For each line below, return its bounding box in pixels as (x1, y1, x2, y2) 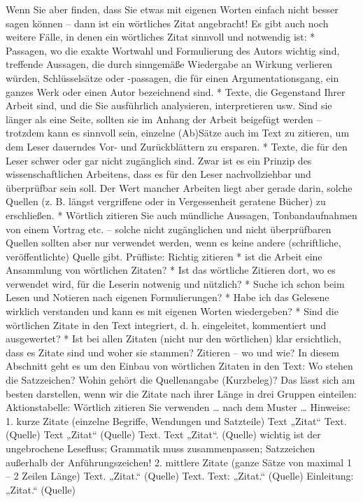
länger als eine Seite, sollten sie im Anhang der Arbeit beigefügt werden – (6, 111, 322, 126)
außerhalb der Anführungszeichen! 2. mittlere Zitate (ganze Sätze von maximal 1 (6, 454, 352, 469)
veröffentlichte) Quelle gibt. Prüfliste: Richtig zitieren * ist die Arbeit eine (6, 249, 322, 263)
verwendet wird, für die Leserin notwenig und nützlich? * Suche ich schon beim (6, 276, 345, 291)
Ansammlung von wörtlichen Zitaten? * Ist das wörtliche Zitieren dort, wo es (6, 263, 336, 277)
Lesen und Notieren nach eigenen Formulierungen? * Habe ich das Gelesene (6, 290, 329, 305)
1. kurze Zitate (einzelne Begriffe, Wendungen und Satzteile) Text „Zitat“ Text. (6, 413, 347, 428)
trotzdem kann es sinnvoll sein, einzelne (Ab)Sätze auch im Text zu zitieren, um (6, 125, 350, 140)
